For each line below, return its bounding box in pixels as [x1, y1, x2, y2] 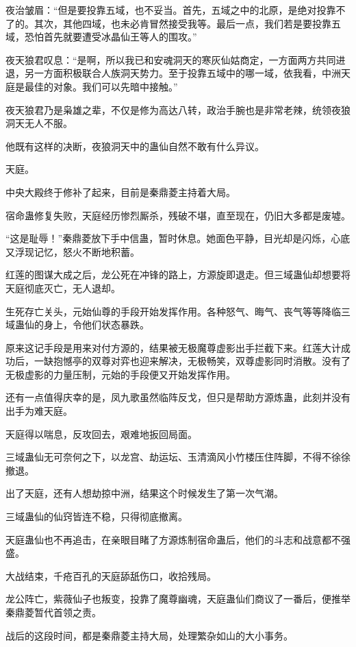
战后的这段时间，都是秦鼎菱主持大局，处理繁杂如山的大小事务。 [5, 628, 293, 642]
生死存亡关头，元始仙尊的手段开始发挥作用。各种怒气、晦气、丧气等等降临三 [5, 304, 351, 318]
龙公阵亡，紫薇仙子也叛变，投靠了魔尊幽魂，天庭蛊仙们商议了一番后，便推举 [5, 591, 351, 606]
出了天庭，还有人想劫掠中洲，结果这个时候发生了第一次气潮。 [5, 486, 283, 500]
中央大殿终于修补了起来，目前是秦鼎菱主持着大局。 [5, 184, 236, 199]
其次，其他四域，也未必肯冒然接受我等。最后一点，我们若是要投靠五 [34, 16, 341, 30]
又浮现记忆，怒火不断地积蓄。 [5, 244, 140, 258]
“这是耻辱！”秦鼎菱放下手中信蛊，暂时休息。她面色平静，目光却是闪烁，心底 [5, 231, 351, 245]
